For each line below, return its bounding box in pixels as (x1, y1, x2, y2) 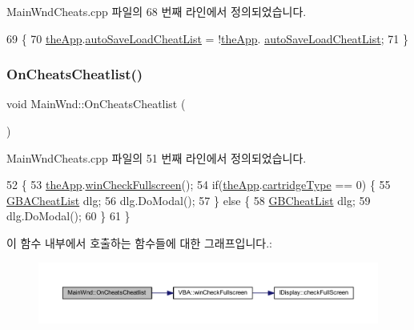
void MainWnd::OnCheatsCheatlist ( (6, 95, 186, 112)
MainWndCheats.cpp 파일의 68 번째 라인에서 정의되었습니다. (6, 3, 307, 19)
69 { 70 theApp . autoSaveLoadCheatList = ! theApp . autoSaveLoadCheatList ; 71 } (6, 30, 408, 46)
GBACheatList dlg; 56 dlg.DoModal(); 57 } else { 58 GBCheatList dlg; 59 (6, 191, 371, 208)
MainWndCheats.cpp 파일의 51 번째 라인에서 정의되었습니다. (6, 149, 307, 166)
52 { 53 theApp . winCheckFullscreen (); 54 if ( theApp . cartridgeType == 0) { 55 (6, 176, 391, 193)
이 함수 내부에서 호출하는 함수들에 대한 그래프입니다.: (6, 234, 272, 251)
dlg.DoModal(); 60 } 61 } (6, 207, 131, 224)
